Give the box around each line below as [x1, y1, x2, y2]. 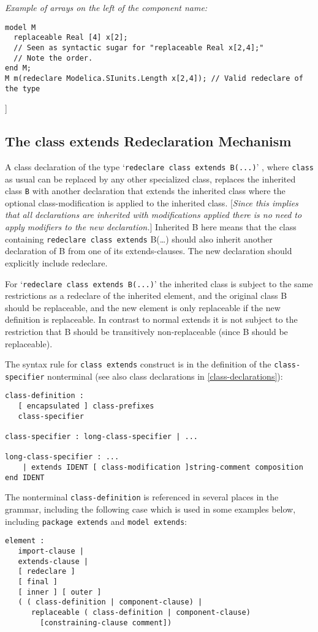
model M [5, 23, 36, 32]
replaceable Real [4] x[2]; [13, 33, 128, 42]
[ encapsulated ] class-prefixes [18, 402, 154, 411]
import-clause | [18, 546, 84, 555]
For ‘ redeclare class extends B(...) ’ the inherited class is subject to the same [5, 277, 313, 290]
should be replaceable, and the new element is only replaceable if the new [5, 301, 281, 314]
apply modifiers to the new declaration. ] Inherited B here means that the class [5, 220, 297, 233]
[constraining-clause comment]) [40, 618, 172, 627]
